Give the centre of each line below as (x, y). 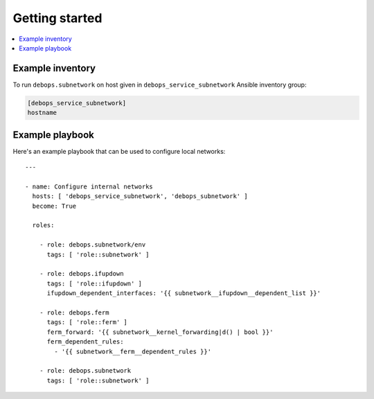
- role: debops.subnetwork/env (92, 245)
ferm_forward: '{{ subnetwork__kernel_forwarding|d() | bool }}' (160, 332)
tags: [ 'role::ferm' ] (87, 322)
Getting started (57, 18)
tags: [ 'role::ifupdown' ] (94, 283)
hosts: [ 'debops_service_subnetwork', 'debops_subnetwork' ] (140, 196)
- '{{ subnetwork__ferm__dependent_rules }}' (133, 351)
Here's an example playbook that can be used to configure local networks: (119, 151)
